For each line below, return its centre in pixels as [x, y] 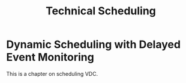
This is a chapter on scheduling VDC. [52, 73]
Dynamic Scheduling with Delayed [94, 44]
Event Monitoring [50, 57]
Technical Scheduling [101, 11]
